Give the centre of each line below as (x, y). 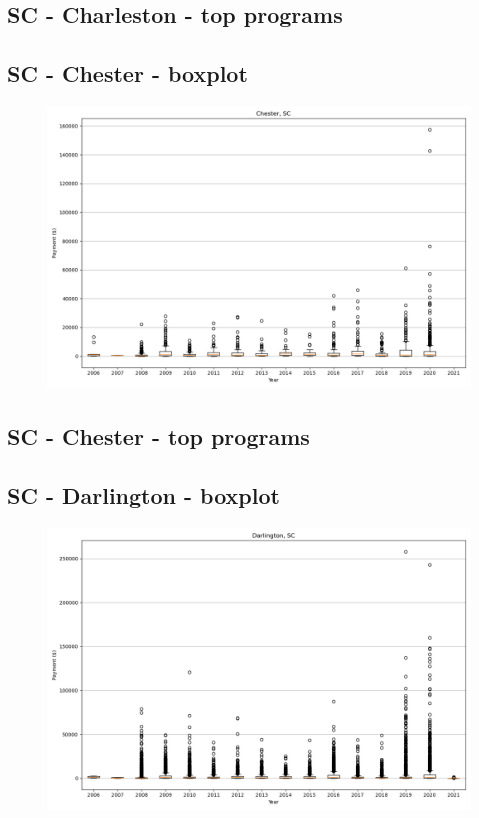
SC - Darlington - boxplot (143, 495)
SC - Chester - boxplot (127, 73)
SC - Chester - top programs (158, 436)
